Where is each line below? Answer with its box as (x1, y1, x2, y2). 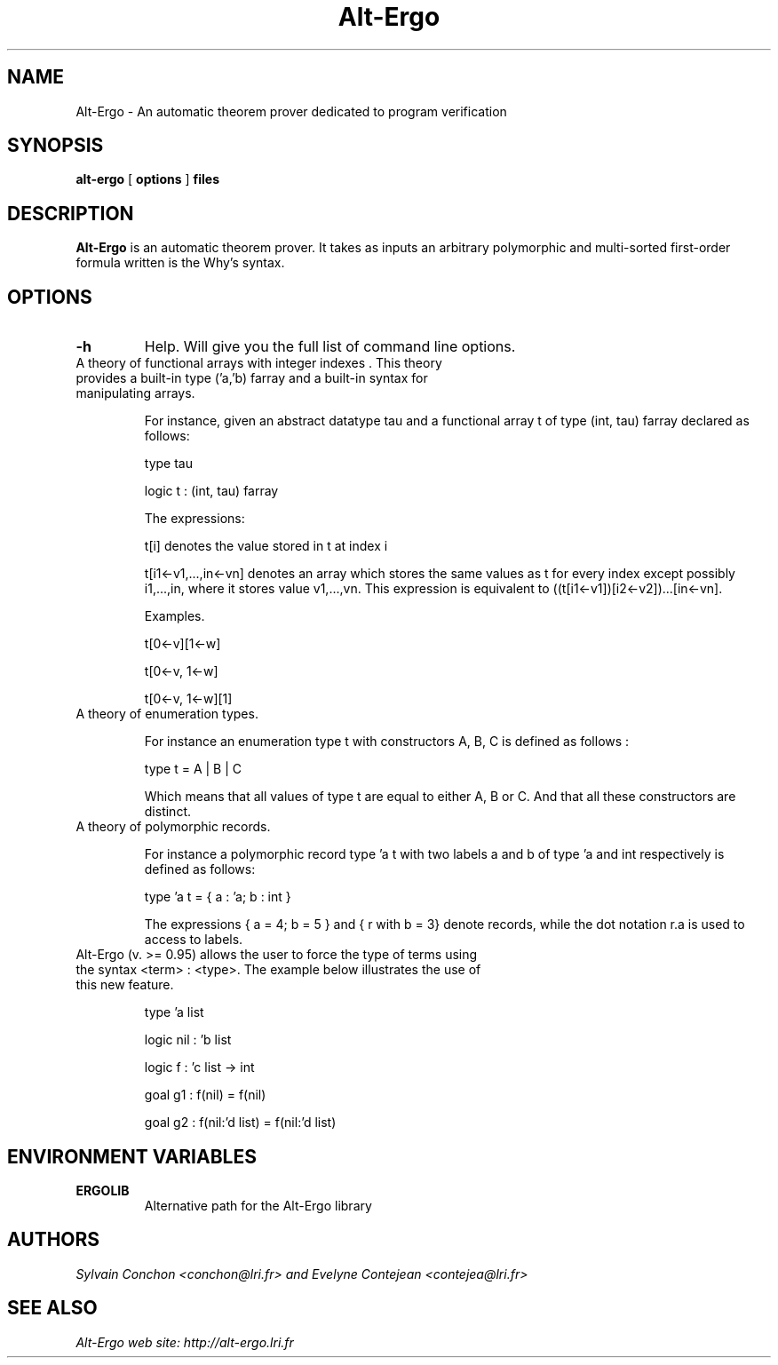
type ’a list (144, 1004, 204, 1020)
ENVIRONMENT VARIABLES (7, 1145, 257, 1168)
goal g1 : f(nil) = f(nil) (144, 1087, 266, 1103)
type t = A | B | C (144, 761, 242, 777)
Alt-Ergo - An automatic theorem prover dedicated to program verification (75, 103, 507, 119)
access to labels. (144, 932, 243, 948)
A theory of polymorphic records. (75, 819, 271, 835)
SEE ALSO (7, 1297, 98, 1320)
